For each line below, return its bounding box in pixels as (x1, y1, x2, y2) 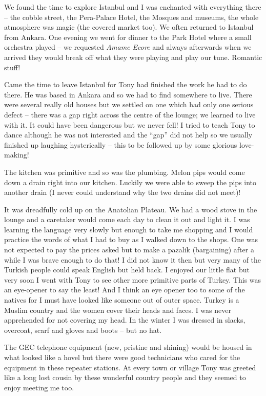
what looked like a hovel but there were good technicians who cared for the (4, 352, 240, 362)
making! (4, 149, 29, 160)
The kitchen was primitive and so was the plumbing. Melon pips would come (4, 166, 245, 177)
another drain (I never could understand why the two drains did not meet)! (4, 187, 241, 197)
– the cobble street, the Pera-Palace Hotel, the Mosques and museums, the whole (4, 11, 259, 22)
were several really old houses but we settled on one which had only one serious (4, 99, 254, 110)
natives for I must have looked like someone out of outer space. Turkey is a (4, 294, 239, 305)
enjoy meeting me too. (4, 382, 74, 392)
